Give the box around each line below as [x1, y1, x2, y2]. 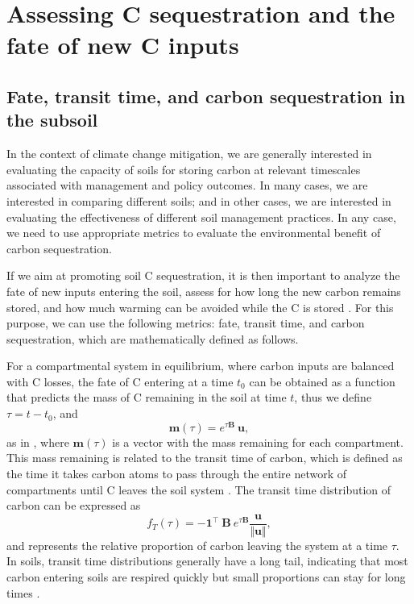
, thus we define [294, 389, 372, 406]
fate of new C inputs [6, 28, 239, 61]
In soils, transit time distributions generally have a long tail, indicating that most [6, 552, 408, 569]
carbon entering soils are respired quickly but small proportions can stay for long [6, 568, 406, 585]
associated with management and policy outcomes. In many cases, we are [6, 177, 368, 194]
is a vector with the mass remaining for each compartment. [112, 433, 404, 450]
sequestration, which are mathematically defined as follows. [6, 330, 299, 347]
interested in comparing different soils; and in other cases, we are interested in [6, 192, 391, 209]
